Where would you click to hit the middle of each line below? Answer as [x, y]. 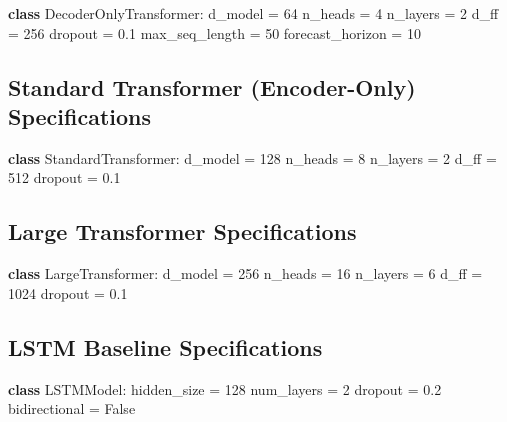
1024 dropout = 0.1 [68, 292]
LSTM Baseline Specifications [165, 346]
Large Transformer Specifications [182, 231]
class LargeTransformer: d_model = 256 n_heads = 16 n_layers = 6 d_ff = [245, 273]
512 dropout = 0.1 [64, 177]
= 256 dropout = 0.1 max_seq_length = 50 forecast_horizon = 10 [214, 32]
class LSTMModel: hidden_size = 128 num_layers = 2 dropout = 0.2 [225, 388]
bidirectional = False [72, 408]
